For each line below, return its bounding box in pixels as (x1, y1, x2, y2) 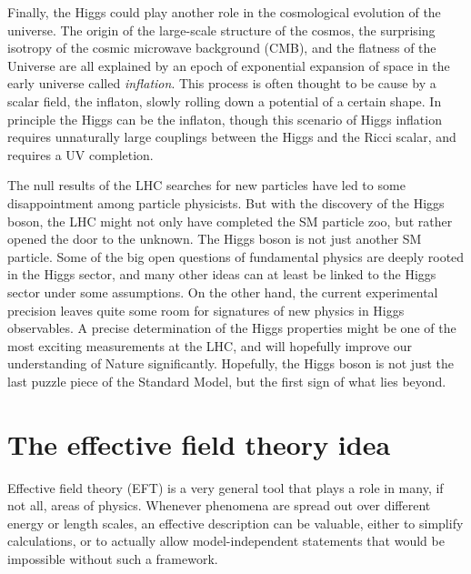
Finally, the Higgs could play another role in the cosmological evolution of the (7, 3, 441, 21)
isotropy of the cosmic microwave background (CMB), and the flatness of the (7, 38, 436, 57)
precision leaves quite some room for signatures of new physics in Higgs (7, 300, 405, 319)
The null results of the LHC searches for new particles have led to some (7, 176, 406, 195)
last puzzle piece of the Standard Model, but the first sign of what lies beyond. (7, 371, 446, 390)
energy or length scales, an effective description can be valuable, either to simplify (7, 513, 464, 532)
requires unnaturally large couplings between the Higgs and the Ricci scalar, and (7, 127, 456, 146)
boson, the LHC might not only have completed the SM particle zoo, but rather (7, 211, 453, 230)
